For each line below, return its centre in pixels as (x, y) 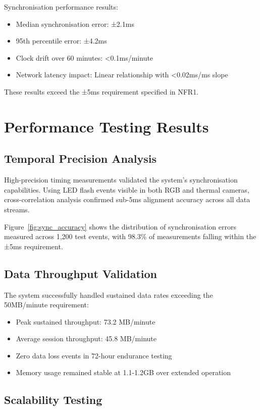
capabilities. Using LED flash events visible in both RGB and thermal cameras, (127, 189)
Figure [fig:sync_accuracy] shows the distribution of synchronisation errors (120, 226)
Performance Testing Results (107, 126)
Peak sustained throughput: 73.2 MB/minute (86, 321)
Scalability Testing (53, 400)
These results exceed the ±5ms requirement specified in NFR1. (101, 91)
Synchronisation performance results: (61, 7)
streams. (17, 209)
